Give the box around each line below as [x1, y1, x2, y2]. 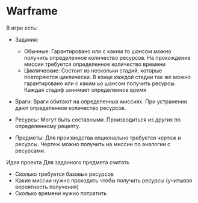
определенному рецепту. [14, 122, 81, 129]
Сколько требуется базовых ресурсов [14, 170, 114, 178]
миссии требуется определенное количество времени [23, 60, 166, 68]
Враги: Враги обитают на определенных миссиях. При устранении [14, 98, 188, 105]
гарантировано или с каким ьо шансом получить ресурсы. [23, 80, 176, 87]
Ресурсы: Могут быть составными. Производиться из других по [14, 116, 181, 123]
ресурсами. [14, 147, 46, 154]
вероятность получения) [14, 183, 79, 190]
